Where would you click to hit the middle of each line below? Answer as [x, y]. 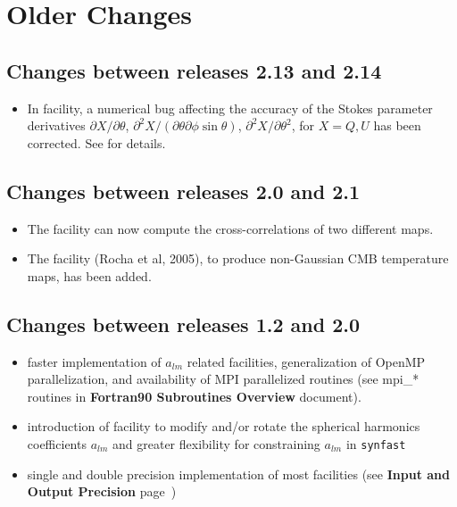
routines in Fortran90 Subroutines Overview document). [194, 396]
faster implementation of [94, 361]
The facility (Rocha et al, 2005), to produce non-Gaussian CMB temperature [238, 258]
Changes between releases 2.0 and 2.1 [183, 191]
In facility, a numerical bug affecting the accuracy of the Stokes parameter [230, 108]
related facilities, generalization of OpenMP [306, 361]
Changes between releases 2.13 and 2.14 [194, 70]
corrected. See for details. [96, 142]
